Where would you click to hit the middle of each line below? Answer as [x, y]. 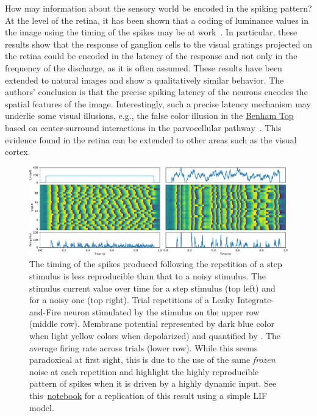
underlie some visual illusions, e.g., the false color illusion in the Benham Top [149, 116]
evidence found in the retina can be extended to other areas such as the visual [151, 139]
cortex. [18, 152]
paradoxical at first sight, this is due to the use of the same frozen [152, 360]
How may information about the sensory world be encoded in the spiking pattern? [158, 8]
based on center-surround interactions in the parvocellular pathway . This [143, 127]
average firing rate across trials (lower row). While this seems [144, 347]
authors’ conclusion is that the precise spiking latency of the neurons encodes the [156, 92]
